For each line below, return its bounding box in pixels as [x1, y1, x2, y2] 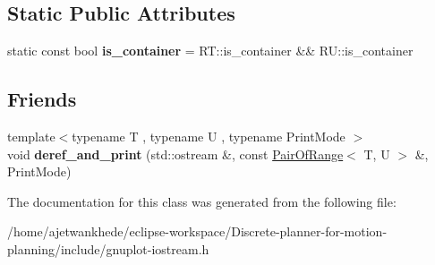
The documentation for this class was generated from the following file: [7, 192, 397, 210]
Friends [7, 85, 77, 113]
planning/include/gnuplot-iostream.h [7, 239, 209, 258]
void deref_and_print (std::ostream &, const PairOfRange [7, 144, 344, 163]
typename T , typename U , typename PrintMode [72, 127, 345, 145]
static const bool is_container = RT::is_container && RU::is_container [7, 41, 414, 60]
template [7, 127, 55, 145]
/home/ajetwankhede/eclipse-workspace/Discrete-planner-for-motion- [7, 222, 388, 241]
